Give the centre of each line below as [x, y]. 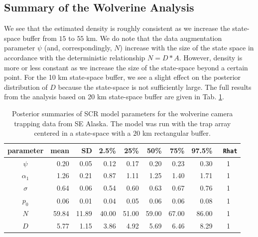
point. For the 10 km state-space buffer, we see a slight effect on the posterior [123, 77]
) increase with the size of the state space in [187, 48]
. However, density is [211, 57]
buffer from [40, 38]
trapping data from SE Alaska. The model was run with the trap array [123, 123]
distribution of [26, 87]
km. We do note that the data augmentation [154, 38]
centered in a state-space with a [82, 133]
